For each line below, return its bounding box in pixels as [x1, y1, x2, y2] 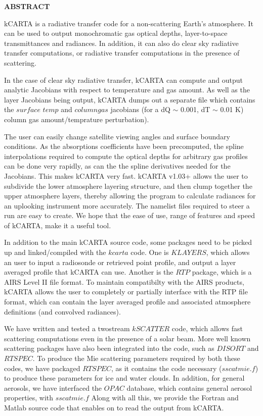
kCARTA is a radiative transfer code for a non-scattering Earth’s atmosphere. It [4, 18, 253, 28]
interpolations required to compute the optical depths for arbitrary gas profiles [4, 150, 248, 161]
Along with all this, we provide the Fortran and [91, 392, 239, 403]
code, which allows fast [171, 323, 243, 334]
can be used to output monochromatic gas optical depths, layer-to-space [4, 28, 228, 38]
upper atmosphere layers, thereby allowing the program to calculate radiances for [4, 190, 256, 201]
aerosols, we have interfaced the [4, 382, 102, 393]
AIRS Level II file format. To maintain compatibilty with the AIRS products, [4, 276, 244, 287]
